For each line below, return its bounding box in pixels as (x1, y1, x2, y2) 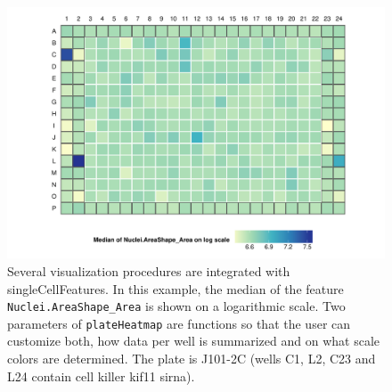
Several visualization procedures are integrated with (7, 261, 290, 280)
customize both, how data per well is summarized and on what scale (7, 331, 380, 350)
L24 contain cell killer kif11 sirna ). (7, 366, 195, 385)
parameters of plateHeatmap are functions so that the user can (7, 314, 351, 332)
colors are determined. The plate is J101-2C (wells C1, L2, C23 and (7, 349, 376, 368)
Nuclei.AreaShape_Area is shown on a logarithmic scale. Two (7, 297, 346, 315)
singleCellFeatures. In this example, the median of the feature (7, 279, 344, 298)
